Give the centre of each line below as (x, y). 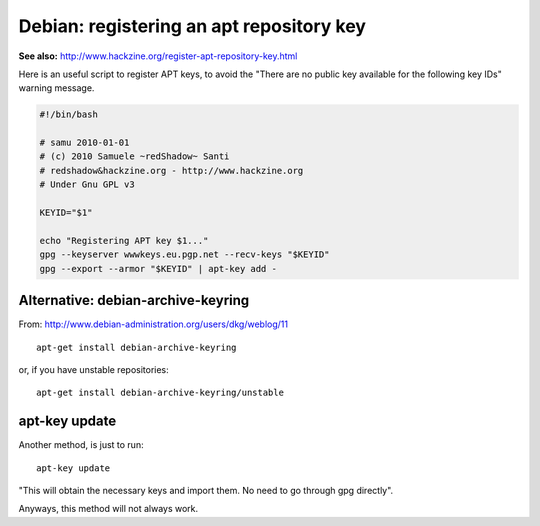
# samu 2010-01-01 (84, 143)
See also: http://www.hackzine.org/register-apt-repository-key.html (158, 56)
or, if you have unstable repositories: (93, 369)
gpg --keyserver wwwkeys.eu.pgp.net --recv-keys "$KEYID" (184, 254)
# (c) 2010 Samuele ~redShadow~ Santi (134, 156)
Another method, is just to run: (81, 445)
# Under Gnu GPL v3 (87, 184)
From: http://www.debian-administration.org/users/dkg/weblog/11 (153, 324)
